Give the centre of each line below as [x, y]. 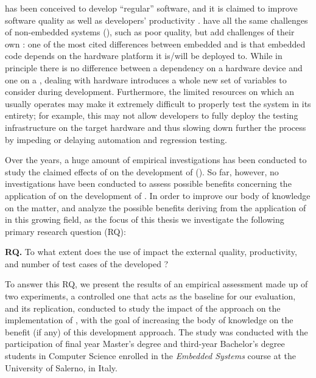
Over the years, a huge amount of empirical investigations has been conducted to [156, 160]
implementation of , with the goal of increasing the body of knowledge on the [149, 320]
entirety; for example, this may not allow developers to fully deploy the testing [152, 115]
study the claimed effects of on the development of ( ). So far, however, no [142, 171]
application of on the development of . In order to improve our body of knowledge [158, 195]
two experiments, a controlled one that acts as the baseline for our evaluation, [150, 296]
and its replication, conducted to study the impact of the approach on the [143, 308]
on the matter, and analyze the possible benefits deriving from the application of [156, 207]
